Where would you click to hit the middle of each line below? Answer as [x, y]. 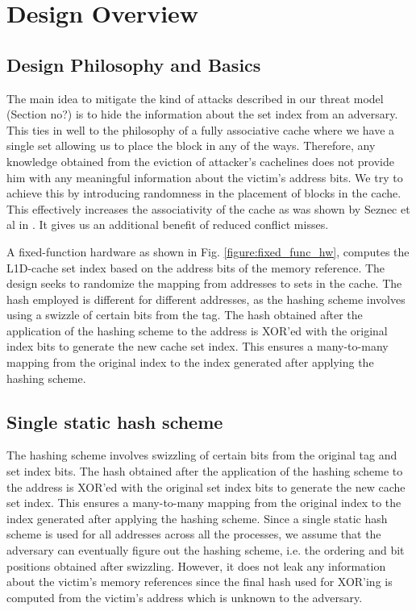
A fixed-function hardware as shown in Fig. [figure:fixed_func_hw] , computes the [208, 251]
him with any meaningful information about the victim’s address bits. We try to [205, 177]
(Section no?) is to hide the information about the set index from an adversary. [202, 114]
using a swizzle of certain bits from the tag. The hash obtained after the [185, 315]
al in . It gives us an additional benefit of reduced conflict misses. [168, 224]
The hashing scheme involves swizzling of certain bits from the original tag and [202, 455]
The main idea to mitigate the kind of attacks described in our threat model [195, 98]
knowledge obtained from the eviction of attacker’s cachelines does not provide [200, 161]
